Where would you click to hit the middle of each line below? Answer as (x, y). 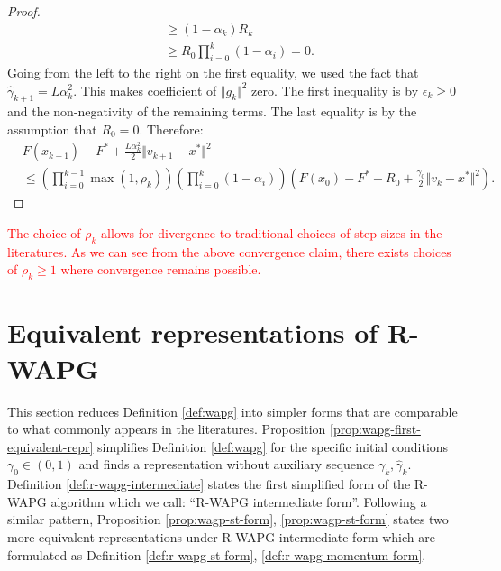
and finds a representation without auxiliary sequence (227, 464)
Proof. (24, 11)
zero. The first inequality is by (335, 90)
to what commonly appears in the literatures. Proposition (167, 429)
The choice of (44, 233)
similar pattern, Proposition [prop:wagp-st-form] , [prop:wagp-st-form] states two (228, 519)
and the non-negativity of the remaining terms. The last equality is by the (212, 111)
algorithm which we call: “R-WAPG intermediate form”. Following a (239, 501)
